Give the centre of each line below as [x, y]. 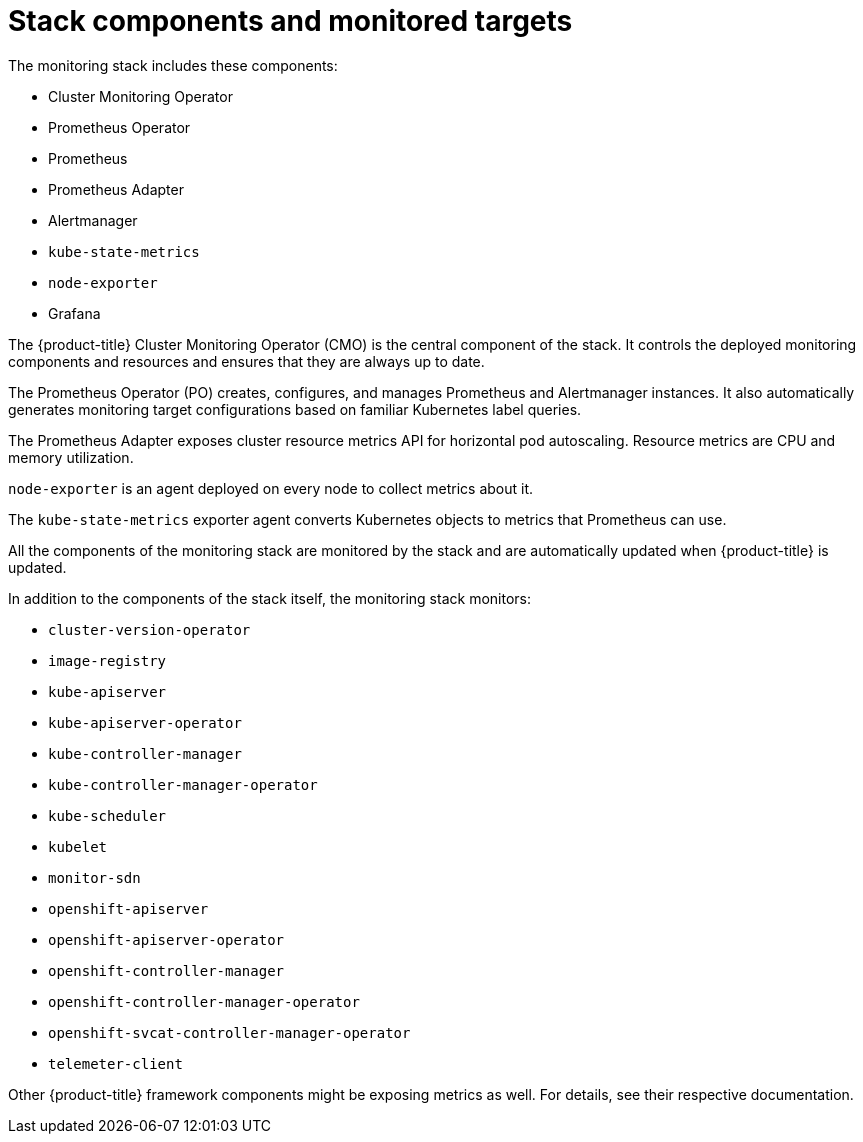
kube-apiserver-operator [145, 722]
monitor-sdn [94, 877]
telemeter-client [115, 1063]
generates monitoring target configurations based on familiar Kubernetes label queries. [295, 409]
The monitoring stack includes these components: [173, 65]
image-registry [107, 660]
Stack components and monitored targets [290, 21]
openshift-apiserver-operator [166, 939]
